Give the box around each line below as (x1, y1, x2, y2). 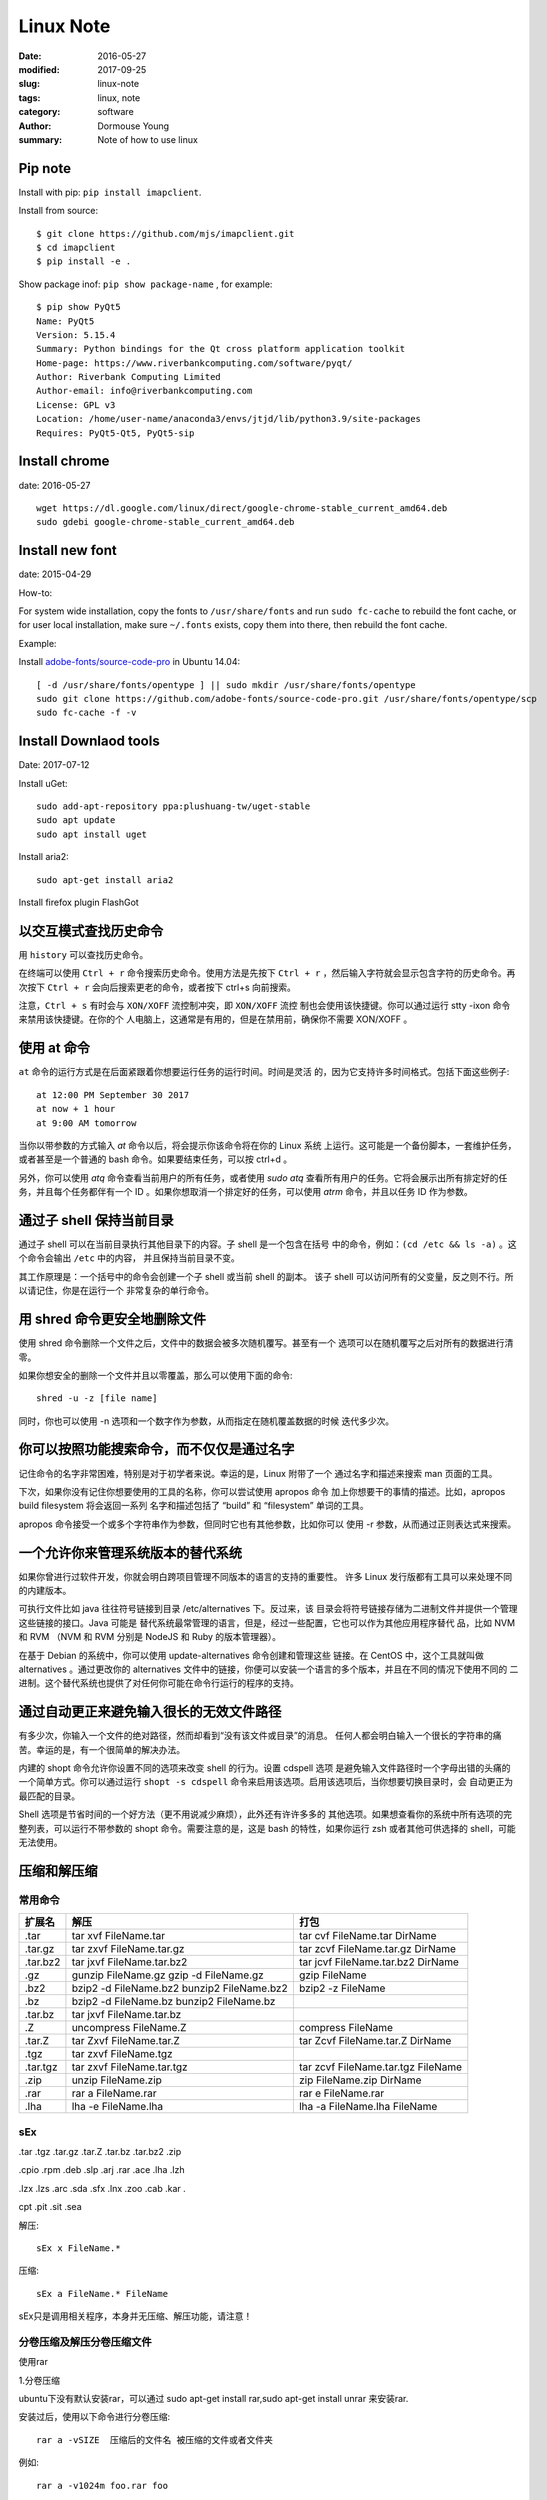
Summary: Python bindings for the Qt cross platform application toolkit (36, 343, 406, 355)
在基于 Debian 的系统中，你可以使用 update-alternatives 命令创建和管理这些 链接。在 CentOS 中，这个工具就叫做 (18, 1649, 484, 1661)
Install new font (18, 542, 117, 559)
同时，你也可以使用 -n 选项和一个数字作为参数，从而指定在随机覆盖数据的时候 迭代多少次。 (18, 1415, 395, 1427)
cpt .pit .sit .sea (18, 2201, 82, 2213)
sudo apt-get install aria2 (36, 874, 174, 885)
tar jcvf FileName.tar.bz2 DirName (298, 1955, 460, 1969)
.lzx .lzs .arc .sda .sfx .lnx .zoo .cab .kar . (18, 2182, 186, 2194)
